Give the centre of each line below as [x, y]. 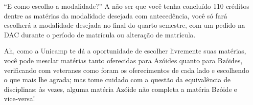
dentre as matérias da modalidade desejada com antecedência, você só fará [116, 15]
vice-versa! [20, 98]
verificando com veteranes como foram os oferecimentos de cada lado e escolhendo [126, 70]
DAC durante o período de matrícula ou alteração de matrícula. [100, 34]
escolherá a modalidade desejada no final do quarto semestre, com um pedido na [125, 25]
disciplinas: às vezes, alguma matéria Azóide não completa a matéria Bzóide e [121, 89]
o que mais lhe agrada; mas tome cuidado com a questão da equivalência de [117, 79]
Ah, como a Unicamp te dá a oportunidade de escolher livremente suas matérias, [125, 51]
